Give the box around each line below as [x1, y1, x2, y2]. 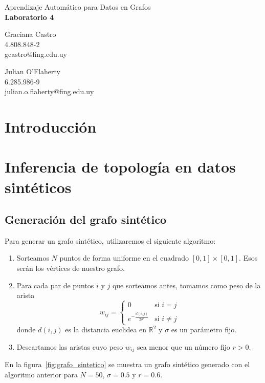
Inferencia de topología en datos [5, 156, 236, 177]
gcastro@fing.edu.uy [5, 49, 67, 59]
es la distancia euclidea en [65, 324, 147, 335]
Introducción [5, 116, 97, 137]
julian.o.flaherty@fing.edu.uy [5, 86, 94, 97]
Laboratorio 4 [5, 11, 54, 22]
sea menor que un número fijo [137, 341, 230, 352]
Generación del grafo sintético [5, 211, 167, 227]
